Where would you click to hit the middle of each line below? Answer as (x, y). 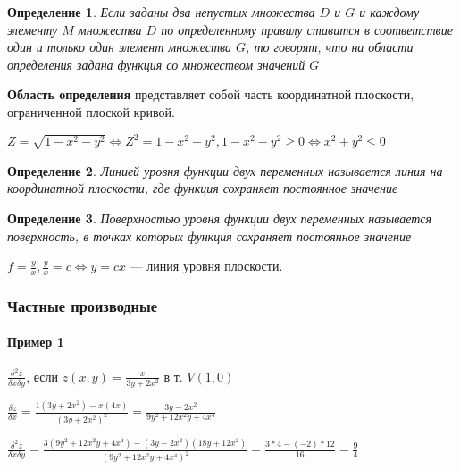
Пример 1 (36, 342)
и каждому (389, 12)
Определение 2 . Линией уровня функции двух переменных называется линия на (225, 170)
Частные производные (83, 305)
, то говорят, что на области (330, 47)
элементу (33, 29)
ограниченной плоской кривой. (91, 111)
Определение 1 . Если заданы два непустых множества (161, 12)
